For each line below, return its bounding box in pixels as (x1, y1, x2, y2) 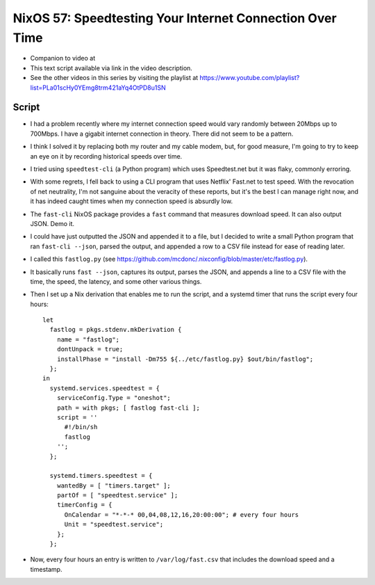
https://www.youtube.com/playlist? (199, 74, 300, 82)
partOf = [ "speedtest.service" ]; (56, 491, 178, 499)
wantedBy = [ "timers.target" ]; (56, 481, 172, 490)
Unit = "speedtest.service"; (64, 520, 164, 529)
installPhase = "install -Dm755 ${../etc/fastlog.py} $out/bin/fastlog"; (56, 355, 314, 363)
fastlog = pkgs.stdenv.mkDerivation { (49, 326, 182, 334)
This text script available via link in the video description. (30, 63, 192, 72)
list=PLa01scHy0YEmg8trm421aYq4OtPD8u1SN (30, 83, 166, 92)
